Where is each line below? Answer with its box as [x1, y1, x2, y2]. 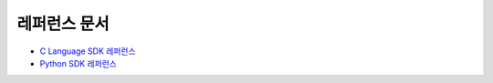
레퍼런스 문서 [16, 14, 110, 34]
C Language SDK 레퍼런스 [39, 46, 136, 57]
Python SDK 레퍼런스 [39, 57, 118, 68]
